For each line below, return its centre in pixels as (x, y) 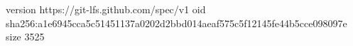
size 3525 (25, 37)
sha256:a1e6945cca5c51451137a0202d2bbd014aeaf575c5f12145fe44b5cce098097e (176, 23)
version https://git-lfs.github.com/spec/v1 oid (106, 9)
